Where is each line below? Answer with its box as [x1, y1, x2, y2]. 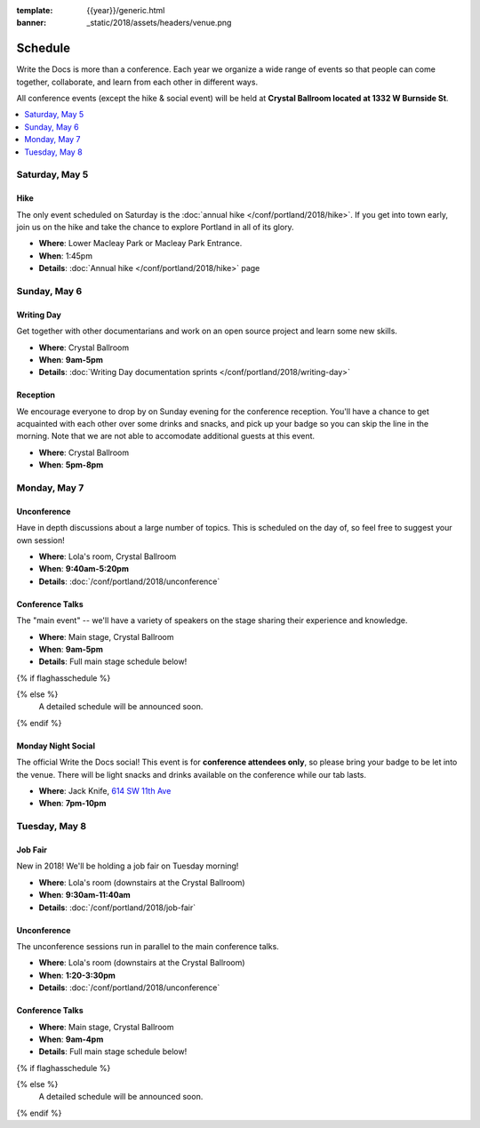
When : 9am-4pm [38, 1034, 104, 1044]
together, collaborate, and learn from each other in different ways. [16, 76, 258, 87]
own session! [16, 534, 66, 546]
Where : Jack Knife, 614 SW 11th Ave [38, 786, 172, 796]
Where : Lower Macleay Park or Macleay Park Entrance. [38, 238, 243, 249]
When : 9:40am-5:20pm [38, 564, 129, 574]
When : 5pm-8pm [38, 460, 104, 470]
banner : [16, 18, 47, 28]
